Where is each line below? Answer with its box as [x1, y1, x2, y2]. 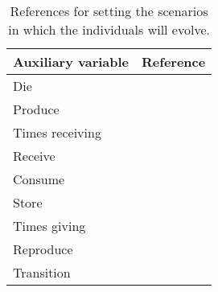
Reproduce [13, 240, 73, 258]
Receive [13, 146, 56, 165]
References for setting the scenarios [10, 2, 208, 20]
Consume [13, 170, 65, 188]
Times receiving [13, 123, 101, 142]
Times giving [13, 216, 86, 235]
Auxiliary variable [13, 52, 130, 71]
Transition [13, 263, 71, 282]
